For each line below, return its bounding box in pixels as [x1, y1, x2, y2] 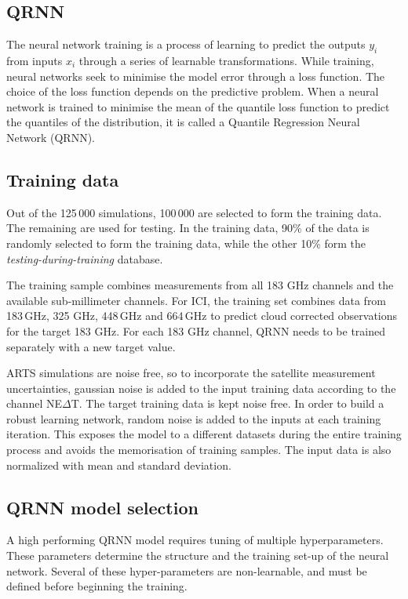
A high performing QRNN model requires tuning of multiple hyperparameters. [6, 532, 384, 548]
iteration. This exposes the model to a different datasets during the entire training [6, 426, 402, 442]
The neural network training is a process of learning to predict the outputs [6, 36, 366, 53]
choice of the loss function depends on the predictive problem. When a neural [6, 83, 379, 100]
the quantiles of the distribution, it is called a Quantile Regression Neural [6, 114, 360, 130]
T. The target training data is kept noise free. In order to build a [71, 395, 384, 412]
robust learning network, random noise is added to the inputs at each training [6, 410, 381, 427]
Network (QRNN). [6, 129, 96, 145]
